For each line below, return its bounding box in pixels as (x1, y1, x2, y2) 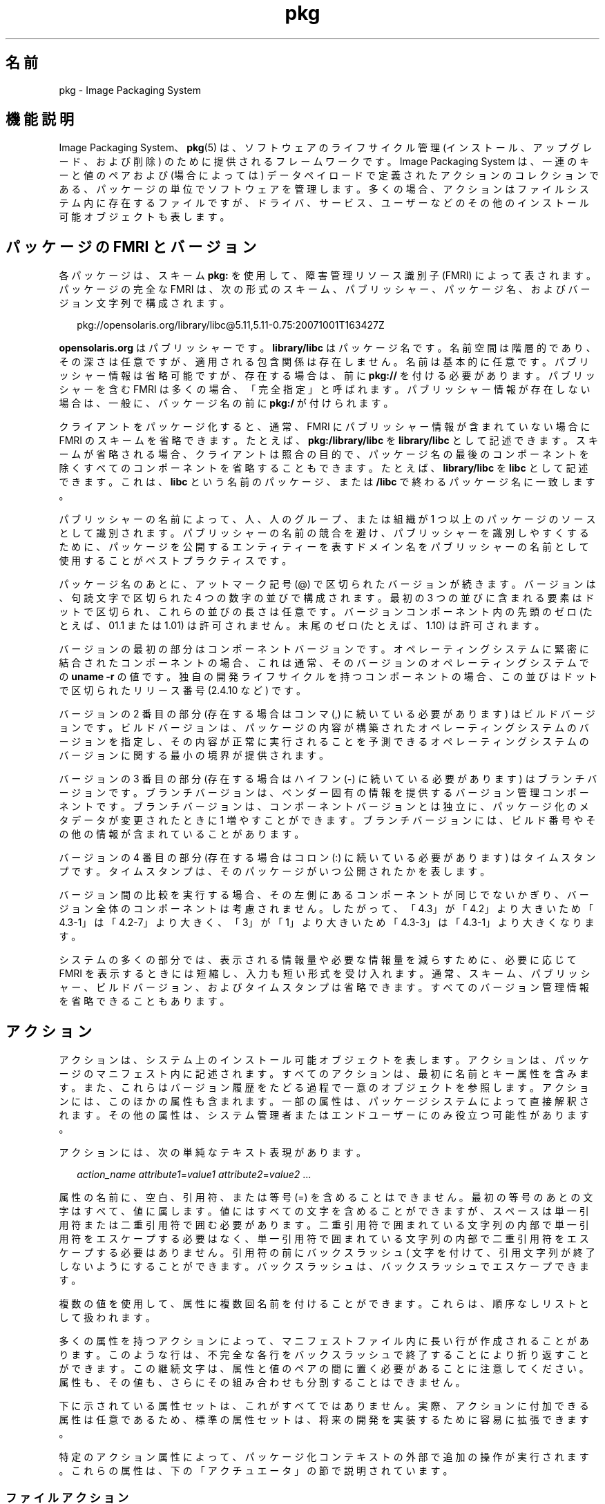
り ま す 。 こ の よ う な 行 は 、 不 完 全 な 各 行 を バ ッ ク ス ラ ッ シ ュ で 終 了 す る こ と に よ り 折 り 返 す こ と (59, 1349, 589, 1361)
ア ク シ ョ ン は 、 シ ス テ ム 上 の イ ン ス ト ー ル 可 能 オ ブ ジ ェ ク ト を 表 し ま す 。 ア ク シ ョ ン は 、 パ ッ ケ (59, 1054, 589, 1066)
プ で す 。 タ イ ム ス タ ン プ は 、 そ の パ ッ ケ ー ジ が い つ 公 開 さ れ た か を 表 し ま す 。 (59, 865, 490, 878)
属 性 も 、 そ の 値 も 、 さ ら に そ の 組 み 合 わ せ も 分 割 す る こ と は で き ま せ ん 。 (59, 1376, 465, 1389)
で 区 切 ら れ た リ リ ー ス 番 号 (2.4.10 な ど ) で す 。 (59, 684, 306, 697)
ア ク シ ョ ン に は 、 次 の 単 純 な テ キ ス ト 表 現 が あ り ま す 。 (59, 1146, 366, 1159)
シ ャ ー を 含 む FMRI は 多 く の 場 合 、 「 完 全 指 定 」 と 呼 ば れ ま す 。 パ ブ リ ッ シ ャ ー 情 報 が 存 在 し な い (59, 383, 590, 396)
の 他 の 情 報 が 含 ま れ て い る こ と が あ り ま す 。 (59, 828, 305, 840)
